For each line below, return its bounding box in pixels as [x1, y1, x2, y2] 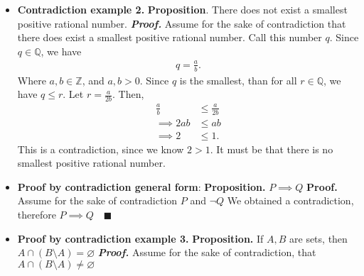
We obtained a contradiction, [227, 193, 354, 208]
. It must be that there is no [210, 141, 333, 156]
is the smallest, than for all [179, 72, 297, 87]
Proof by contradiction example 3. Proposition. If [17, 231, 264, 245]
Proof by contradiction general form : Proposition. [17, 179, 266, 194]
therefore [17, 206, 56, 221]
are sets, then [289, 231, 348, 245]
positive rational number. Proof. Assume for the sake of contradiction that [17, 16, 346, 31]
